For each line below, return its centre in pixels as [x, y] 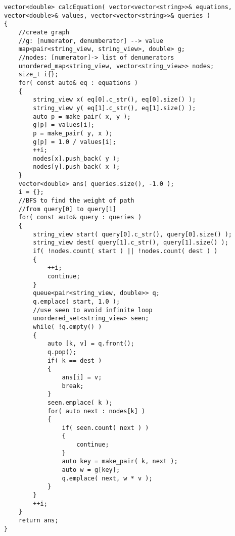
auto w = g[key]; [91, 470]
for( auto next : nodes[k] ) [96, 411]
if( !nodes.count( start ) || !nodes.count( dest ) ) [125, 251]
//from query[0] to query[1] [67, 209]
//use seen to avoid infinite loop [93, 310]
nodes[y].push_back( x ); [77, 167]
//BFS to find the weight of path [76, 201]
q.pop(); [62, 352]
